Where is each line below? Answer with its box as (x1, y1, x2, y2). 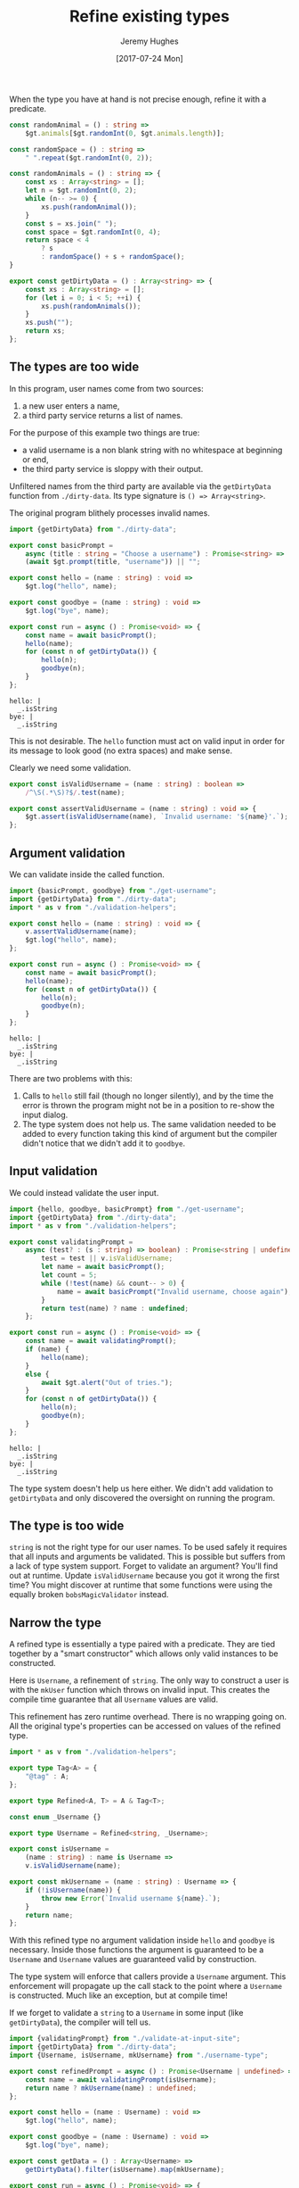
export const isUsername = (9, 1844, 109, 1853)
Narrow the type (9, 1615, 102, 1630)
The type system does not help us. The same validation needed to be (21, 1119, 277, 1130)
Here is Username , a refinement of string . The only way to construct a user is (9, 1675, 289, 1686)
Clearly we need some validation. (9, 762, 132, 773)
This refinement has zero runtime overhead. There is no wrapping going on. (9, 1711, 287, 1722)
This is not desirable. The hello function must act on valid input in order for (9, 735, 285, 746)
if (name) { (25, 1345, 69, 1354)
